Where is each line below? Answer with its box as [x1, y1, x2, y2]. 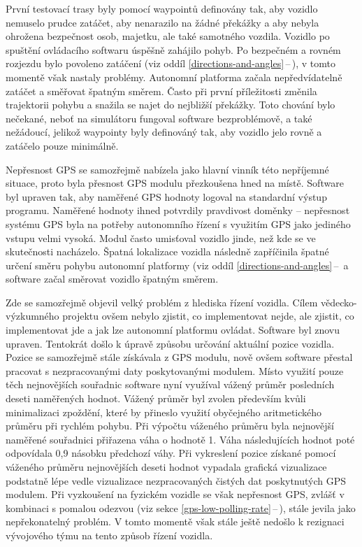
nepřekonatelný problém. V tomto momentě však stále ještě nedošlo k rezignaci [6, 514, 345, 529]
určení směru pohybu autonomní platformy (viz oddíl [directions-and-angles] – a [6, 257, 349, 272]
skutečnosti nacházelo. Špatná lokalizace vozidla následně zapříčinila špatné [6, 244, 329, 259]
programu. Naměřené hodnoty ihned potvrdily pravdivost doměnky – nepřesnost [6, 203, 350, 218]
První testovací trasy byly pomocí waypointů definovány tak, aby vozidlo [6, 1, 318, 15]
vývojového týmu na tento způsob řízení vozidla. [6, 527, 213, 542]
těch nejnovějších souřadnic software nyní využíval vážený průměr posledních [6, 377, 335, 392]
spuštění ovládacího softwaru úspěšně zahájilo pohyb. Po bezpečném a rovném [6, 42, 341, 57]
